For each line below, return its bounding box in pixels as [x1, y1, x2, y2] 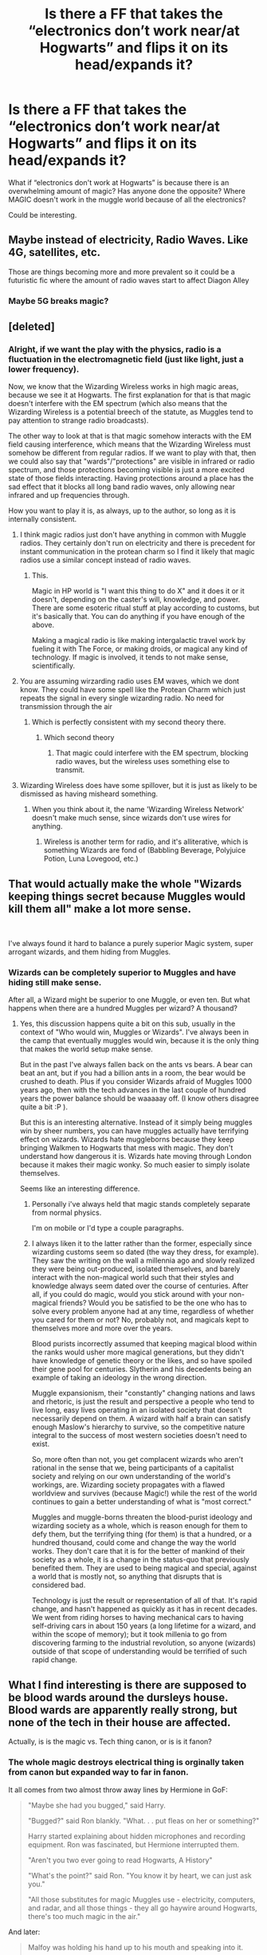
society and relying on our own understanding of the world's [31, 1472, 231, 1481]
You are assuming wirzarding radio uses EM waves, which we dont [19, 676, 239, 686]
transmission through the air [19, 702, 113, 711]
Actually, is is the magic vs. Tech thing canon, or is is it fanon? [8, 1736, 213, 1747]
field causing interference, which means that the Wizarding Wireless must [8, 439, 251, 449]
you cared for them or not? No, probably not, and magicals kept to [31, 1315, 249, 1325]
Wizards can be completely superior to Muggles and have [8, 967, 237, 978]
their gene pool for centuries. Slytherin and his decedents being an [31, 1365, 252, 1374]
